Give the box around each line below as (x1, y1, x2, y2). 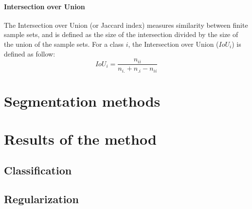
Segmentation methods (4, 91, 161, 111)
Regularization (4, 191, 79, 206)
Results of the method (4, 129, 157, 149)
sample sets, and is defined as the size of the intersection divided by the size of (4, 29, 238, 39)
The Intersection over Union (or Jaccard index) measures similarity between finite (4, 19, 248, 30)
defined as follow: (4, 48, 55, 58)
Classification (4, 162, 72, 177)
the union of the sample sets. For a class (4, 38, 124, 49)
